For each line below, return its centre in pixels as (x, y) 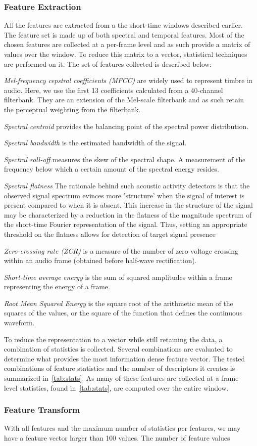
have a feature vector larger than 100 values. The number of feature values (117, 438)
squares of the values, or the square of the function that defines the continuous (123, 313)
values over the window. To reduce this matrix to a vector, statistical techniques (126, 54)
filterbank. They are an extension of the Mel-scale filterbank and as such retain (124, 100)
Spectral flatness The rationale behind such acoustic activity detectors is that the (127, 185)
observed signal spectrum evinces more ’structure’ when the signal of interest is (124, 195)
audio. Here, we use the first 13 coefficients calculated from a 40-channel (114, 90)
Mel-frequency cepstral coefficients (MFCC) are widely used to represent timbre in (128, 80)
